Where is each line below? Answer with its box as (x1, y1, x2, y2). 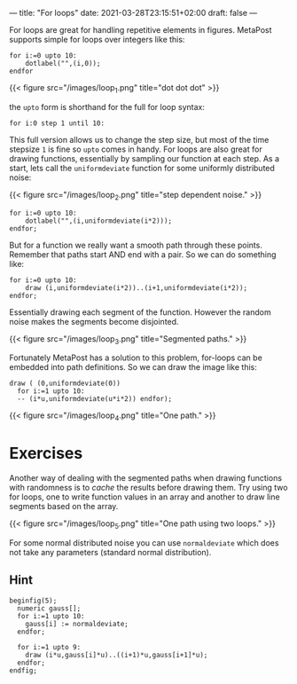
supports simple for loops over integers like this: (9, 35, 185, 44)
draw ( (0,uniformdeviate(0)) (9, 379, 121, 389)
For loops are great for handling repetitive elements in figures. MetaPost (9, 25, 272, 35)
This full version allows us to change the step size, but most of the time (9, 134, 270, 145)
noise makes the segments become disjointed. (9, 316, 179, 326)
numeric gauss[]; (17, 603, 82, 613)
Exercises (9, 444, 83, 464)
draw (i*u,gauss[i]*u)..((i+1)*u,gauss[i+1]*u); (25, 650, 208, 659)
